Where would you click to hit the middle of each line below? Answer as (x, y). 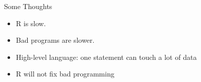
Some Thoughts (28, 6)
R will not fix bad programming (65, 74)
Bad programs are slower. (55, 40)
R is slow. (31, 23)
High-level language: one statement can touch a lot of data (106, 57)
